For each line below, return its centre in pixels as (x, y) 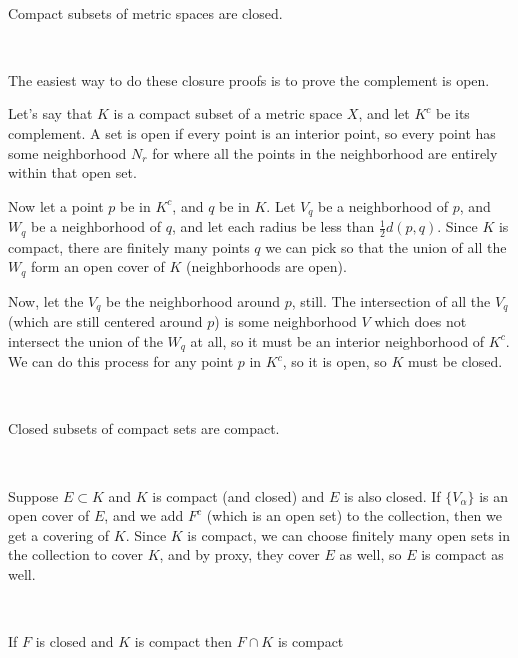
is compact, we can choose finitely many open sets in (349, 534)
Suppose (33, 495)
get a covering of (59, 534)
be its (452, 113)
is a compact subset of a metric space (228, 113)
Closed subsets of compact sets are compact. (144, 428)
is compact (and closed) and (238, 495)
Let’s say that (50, 113)
